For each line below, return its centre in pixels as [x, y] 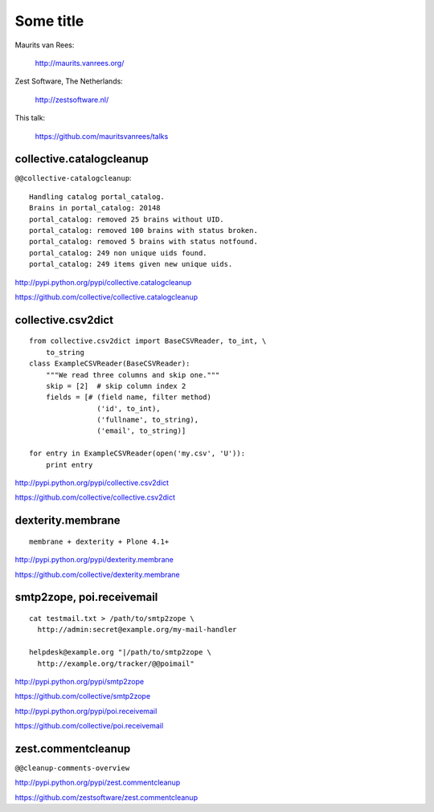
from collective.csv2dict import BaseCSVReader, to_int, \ [148, 341]
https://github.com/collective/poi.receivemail [89, 726]
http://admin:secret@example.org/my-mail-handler [137, 630]
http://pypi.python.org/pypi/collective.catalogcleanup [103, 282]
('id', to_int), [129, 408]
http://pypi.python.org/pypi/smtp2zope [80, 681]
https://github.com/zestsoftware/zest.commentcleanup [106, 797]
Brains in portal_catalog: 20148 [95, 208]
